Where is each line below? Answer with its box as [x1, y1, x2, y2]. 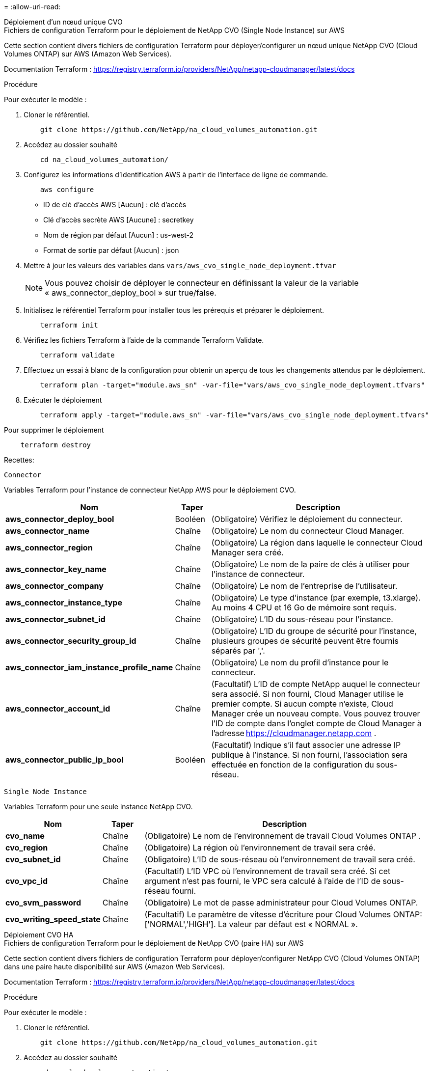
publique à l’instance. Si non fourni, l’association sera [211, 750, 408, 760]
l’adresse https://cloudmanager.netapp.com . [211, 728, 377, 738]
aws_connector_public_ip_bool [5, 755, 124, 765]
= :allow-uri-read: [4, 2, 61, 11]
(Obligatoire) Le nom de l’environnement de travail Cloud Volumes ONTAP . [144, 831, 421, 841]
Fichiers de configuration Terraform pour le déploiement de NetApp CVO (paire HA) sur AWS [4, 939, 304, 947]
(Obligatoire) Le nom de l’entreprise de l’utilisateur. [211, 581, 398, 591]
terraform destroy [20, 441, 91, 449]
